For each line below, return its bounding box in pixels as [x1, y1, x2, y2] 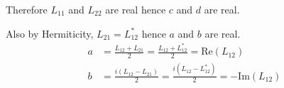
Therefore [6, 2, 48, 16]
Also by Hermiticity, [6, 26, 94, 40]
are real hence [105, 2, 166, 16]
